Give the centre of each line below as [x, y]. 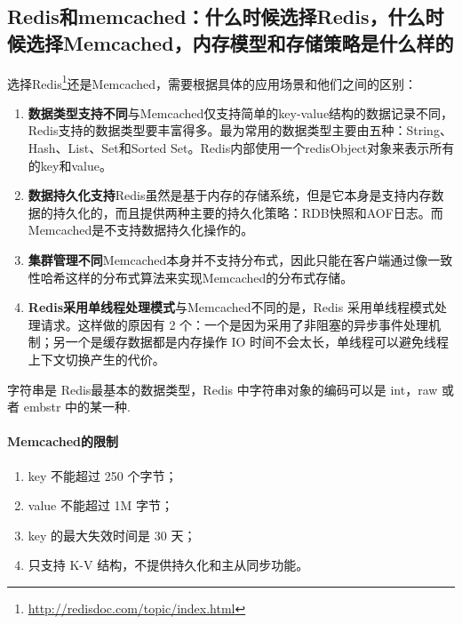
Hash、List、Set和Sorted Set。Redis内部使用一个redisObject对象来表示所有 [241, 148]
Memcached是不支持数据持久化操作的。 [141, 230]
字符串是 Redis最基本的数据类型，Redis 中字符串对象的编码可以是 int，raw [223, 389]
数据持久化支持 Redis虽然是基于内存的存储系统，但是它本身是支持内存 [230, 195]
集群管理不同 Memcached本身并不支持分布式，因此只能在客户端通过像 [228, 260]
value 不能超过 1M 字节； [101, 505]
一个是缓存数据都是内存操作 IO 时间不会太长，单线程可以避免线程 [257, 342]
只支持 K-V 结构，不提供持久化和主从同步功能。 [168, 565]
